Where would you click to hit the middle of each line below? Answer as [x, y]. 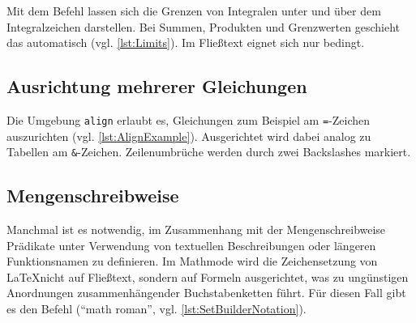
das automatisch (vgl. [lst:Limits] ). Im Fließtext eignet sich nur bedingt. [186, 42]
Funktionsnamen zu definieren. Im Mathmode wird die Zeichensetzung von [192, 261]
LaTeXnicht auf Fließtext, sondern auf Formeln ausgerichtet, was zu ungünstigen [208, 276]
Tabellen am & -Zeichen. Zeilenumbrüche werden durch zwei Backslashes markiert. [209, 152]
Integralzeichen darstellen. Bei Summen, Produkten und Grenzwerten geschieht [203, 26]
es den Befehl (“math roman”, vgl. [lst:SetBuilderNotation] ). [157, 309]
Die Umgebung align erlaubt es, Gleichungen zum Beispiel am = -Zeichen [189, 119]
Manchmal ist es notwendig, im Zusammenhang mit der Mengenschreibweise [196, 229]
